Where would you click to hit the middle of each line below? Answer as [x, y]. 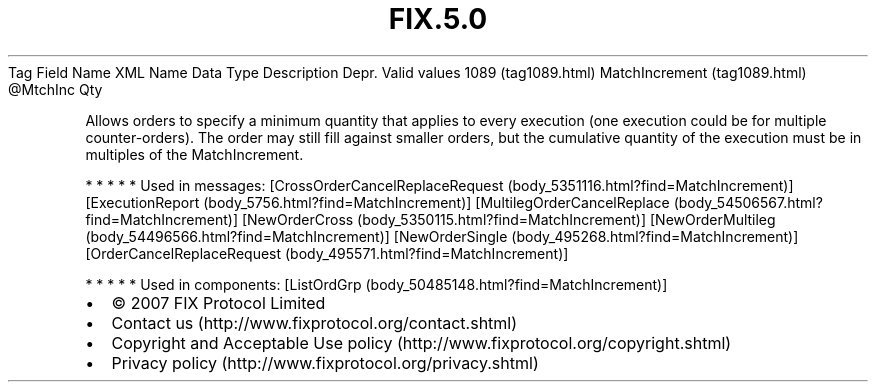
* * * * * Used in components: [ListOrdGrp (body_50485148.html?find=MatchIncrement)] [376, 284]
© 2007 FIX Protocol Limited [218, 302]
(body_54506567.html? [748, 202]
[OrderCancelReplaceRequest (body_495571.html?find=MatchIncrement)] [327, 253]
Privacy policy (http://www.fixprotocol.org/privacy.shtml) [325, 362]
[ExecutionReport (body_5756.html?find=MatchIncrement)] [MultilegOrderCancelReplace [377, 202]
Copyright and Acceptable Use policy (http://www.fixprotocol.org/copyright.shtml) [421, 342]
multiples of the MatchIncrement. [194, 154]
